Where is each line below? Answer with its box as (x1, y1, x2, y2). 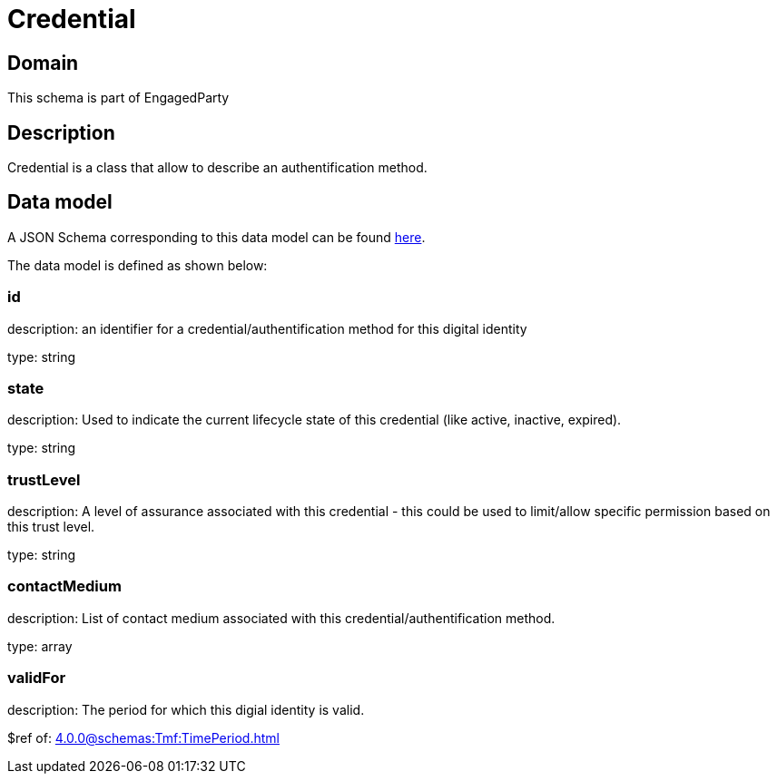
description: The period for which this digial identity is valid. (7, 701, 365, 718)
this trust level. (7, 519, 95, 535)
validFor (7, 669, 66, 688)
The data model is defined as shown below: (7, 257, 268, 273)
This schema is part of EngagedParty (7, 90, 230, 106)
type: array (7, 638, 73, 654)
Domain (7, 51, 79, 74)
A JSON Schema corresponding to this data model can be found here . (7, 229, 426, 245)
